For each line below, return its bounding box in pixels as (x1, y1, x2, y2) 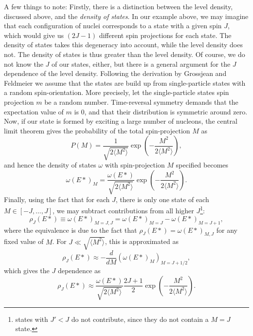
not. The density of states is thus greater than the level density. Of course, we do (4, 49, 245, 59)
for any (216, 224, 237, 235)
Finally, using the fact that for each (4, 194, 110, 204)
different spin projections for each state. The (99, 30, 232, 40)
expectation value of (4, 106, 64, 116)
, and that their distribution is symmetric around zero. (84, 106, 248, 116)
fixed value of (4, 236, 44, 246)
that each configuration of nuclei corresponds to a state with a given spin (4, 20, 222, 31)
